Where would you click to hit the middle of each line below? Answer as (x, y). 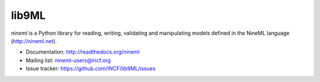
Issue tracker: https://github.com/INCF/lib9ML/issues (91, 68)
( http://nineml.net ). (34, 41)
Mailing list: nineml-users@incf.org (68, 60)
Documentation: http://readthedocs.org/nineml (83, 52)
